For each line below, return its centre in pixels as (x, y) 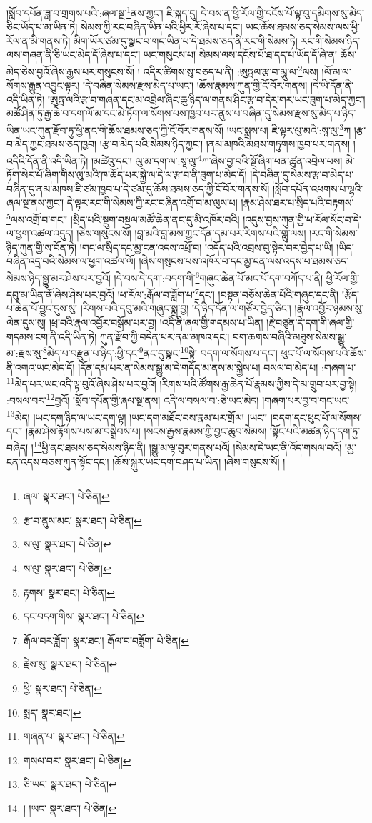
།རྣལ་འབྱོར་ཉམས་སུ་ (329, 308)
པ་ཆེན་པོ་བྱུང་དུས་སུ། (42, 308)
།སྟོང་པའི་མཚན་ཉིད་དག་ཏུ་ (315, 430)
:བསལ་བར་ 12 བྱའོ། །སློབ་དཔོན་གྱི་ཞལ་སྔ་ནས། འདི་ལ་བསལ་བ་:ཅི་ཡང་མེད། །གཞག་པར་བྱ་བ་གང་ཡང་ (178, 399)
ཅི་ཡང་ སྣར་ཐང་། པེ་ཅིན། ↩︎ (70, 784)
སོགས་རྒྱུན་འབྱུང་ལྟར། (43, 85)
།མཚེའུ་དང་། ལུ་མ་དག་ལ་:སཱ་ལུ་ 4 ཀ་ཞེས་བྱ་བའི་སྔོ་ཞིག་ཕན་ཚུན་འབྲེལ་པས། (217, 159)
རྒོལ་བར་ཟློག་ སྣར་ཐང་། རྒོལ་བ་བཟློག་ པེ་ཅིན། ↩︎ (106, 640)
